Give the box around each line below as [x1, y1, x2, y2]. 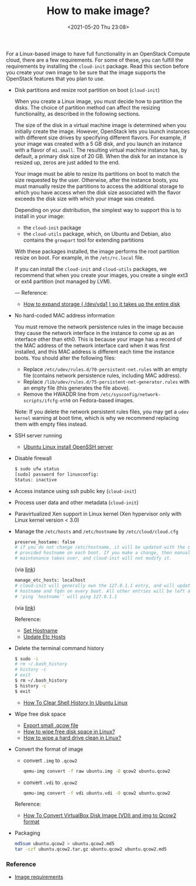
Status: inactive [14, 477, 57, 483]
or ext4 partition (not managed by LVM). [14, 278, 112, 285]
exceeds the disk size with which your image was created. [14, 195, 156, 202]
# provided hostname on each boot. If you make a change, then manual [14, 550, 191, 556]
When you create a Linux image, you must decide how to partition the [14, 98, 183, 105]
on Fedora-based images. [72, 396, 135, 403]
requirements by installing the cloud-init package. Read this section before [6, 63, 189, 70]
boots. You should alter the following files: [14, 354, 116, 361]
